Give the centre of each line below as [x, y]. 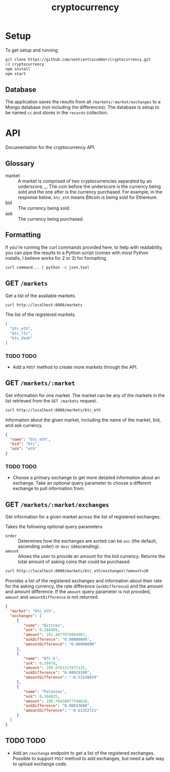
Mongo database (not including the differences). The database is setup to [82, 107]
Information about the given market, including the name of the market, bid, [83, 420]
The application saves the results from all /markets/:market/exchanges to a [83, 102]
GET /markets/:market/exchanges [57, 504]
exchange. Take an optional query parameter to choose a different [82, 483]
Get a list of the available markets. [41, 296]
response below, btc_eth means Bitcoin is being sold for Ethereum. [88, 197]
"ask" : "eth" [24, 449]
